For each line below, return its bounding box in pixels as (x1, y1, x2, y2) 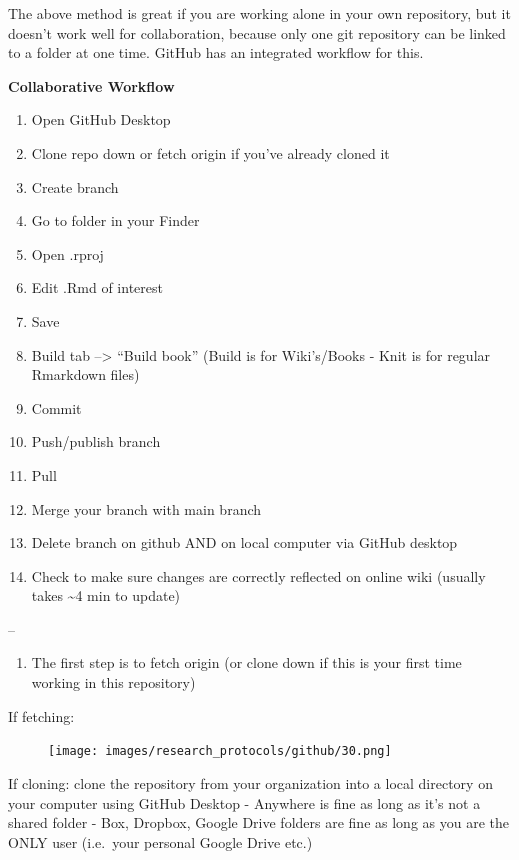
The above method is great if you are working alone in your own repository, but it (8, 3, 511, 23)
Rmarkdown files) (31, 364, 140, 385)
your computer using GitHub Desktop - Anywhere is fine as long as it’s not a (8, 792, 481, 813)
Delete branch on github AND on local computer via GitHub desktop (31, 532, 458, 553)
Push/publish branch (31, 431, 161, 452)
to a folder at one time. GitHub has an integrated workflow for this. (8, 42, 424, 63)
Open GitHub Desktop (31, 109, 171, 130)
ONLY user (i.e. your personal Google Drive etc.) (8, 831, 313, 852)
